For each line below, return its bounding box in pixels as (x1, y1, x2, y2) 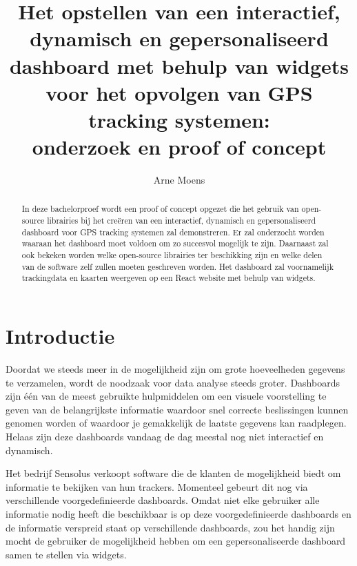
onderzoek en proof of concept (32, 133, 327, 161)
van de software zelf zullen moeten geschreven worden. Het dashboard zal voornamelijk (21, 260, 334, 272)
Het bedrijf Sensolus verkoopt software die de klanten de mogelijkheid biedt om (6, 466, 341, 480)
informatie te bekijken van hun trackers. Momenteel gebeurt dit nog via (6, 479, 308, 494)
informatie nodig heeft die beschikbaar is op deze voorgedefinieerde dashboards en (6, 506, 351, 520)
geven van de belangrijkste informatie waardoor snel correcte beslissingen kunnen (6, 402, 349, 416)
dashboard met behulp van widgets (9, 51, 349, 79)
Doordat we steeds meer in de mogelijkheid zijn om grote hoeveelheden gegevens (6, 361, 345, 375)
